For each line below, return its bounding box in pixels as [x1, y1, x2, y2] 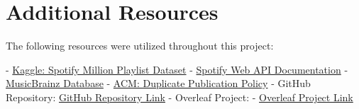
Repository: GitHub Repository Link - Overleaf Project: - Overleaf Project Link [6, 89, 353, 104]
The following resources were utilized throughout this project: [6, 38, 274, 53]
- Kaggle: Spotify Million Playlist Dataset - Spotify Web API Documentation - [6, 62, 348, 76]
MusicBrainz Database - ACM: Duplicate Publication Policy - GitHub [6, 76, 311, 91]
